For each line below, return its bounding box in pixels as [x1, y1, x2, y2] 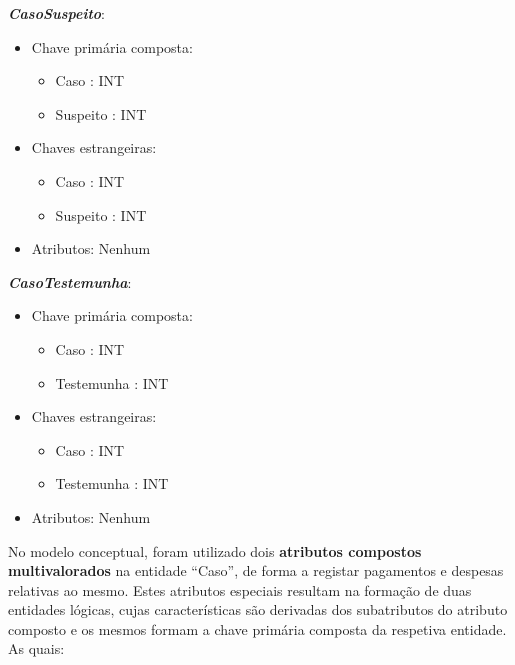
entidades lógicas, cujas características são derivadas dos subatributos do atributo [8, 599, 508, 620]
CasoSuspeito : [8, 3, 106, 23]
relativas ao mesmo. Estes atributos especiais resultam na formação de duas [8, 579, 472, 600]
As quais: [8, 638, 65, 659]
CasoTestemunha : [8, 271, 132, 292]
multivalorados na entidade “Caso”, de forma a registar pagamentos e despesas [8, 560, 504, 581]
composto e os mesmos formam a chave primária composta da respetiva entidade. [8, 618, 507, 639]
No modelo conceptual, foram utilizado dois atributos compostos [8, 540, 422, 561]
